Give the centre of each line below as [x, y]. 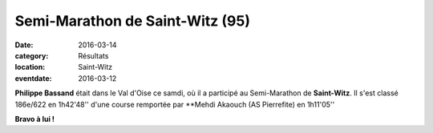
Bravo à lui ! [35, 119]
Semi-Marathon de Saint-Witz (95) [132, 21]
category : [32, 55]
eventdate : [33, 78]
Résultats [93, 55]
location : [30, 67]
